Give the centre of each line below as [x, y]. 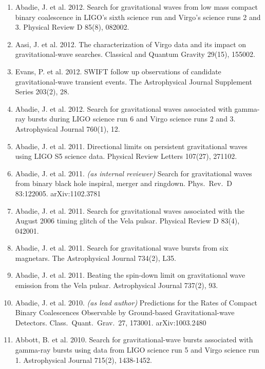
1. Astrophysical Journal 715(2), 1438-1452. [83, 360]
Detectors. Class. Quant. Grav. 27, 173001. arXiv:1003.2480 [111, 322]
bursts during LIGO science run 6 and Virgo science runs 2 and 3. [131, 119]
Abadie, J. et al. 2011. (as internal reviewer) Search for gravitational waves [134, 173]
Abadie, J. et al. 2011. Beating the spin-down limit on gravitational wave [130, 275]
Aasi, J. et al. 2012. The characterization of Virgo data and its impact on [131, 44]
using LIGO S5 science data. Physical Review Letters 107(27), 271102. [126, 156]
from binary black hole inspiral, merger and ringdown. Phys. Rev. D [124, 183]
